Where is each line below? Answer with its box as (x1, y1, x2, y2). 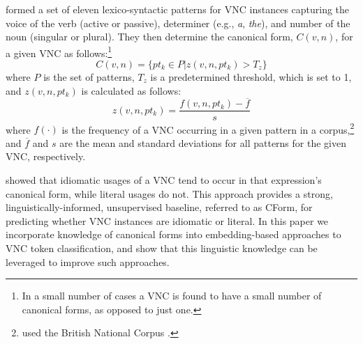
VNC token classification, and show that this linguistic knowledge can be (6, 240, 318, 255)
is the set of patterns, (43, 70, 135, 84)
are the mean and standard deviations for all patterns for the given (59, 135, 346, 150)
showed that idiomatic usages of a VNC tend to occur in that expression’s (6, 172, 322, 187)
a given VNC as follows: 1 (6, 43, 112, 60)
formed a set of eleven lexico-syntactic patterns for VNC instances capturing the (6, 2, 350, 16)
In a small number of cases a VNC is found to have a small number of (22, 288, 322, 303)
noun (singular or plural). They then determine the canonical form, (6, 29, 293, 44)
